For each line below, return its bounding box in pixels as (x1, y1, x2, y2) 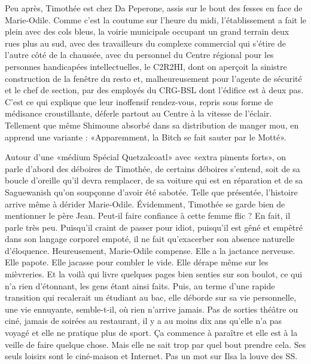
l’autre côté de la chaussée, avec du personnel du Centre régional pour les (5, 48, 274, 61)
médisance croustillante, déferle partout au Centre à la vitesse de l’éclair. (5, 107, 272, 120)
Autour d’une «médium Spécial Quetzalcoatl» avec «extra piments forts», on (5, 151, 286, 163)
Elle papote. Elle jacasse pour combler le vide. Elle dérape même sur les (5, 256, 269, 268)
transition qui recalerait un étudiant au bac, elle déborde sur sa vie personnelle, (5, 291, 297, 304)
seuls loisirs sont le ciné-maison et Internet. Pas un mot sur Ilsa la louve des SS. (5, 350, 298, 362)
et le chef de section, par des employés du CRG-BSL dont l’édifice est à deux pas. (5, 84, 304, 96)
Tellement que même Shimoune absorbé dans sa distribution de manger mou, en (5, 118, 299, 131)
